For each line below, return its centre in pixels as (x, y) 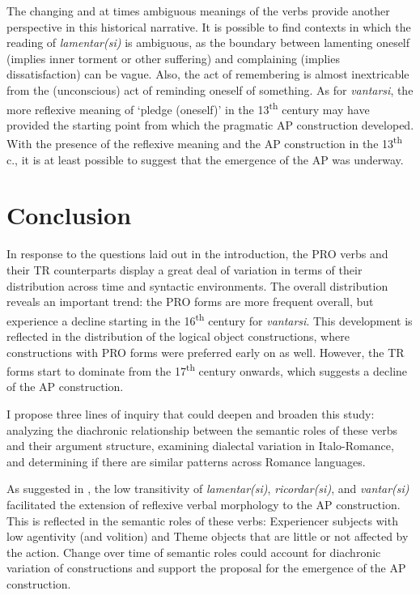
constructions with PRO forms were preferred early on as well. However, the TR (206, 352)
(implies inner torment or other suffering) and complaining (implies (173, 58)
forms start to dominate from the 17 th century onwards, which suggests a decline (207, 370)
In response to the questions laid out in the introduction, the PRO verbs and (197, 254)
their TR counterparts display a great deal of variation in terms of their (185, 269)
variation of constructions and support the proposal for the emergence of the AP (206, 568)
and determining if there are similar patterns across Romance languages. (186, 461)
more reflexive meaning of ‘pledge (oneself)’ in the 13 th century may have (188, 108)
